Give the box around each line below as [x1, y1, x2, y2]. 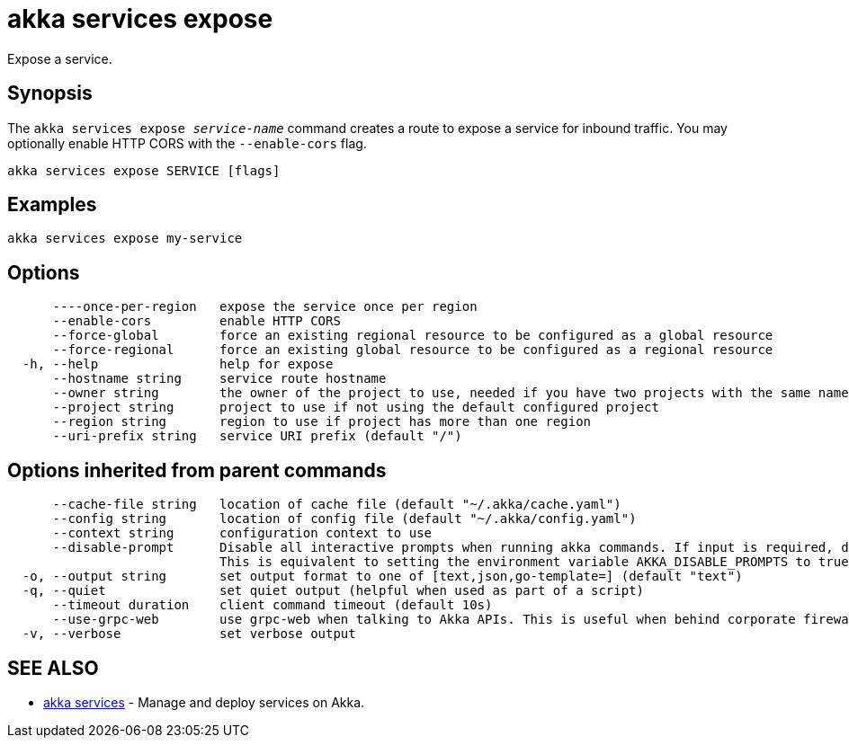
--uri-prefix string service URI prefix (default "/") [52, 429, 462, 444]
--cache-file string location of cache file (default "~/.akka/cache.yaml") [52, 497, 621, 512]
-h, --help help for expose [22, 357, 334, 372]
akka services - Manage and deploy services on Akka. [43, 694, 365, 710]
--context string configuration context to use [52, 526, 433, 541]
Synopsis [7, 82, 93, 105]
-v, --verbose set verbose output [22, 626, 356, 642]
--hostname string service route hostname [52, 371, 387, 386]
